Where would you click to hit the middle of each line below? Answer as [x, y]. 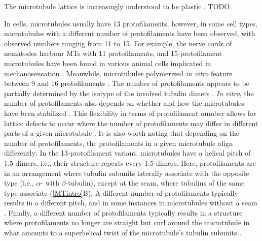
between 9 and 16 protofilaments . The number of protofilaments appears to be [127, 83]
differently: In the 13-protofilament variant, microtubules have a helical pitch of [127, 153]
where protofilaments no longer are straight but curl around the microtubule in [127, 222]
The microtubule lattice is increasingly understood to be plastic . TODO [117, 6]
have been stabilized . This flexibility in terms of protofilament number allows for [130, 113]
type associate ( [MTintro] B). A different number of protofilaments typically [121, 192]
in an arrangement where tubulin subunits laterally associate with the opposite [127, 173]
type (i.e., [19, 183]
